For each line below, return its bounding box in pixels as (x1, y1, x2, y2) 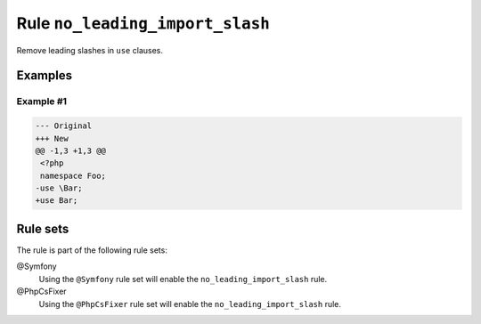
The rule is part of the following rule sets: (16, 245, 168, 255)
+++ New (35, 134, 69, 143)
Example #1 (16, 95, 67, 108)
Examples (16, 68, 73, 84)
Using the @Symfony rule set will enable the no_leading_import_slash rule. (38, 273, 328, 284)
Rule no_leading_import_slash (16, 13, 271, 33)
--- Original (35, 121, 93, 131)
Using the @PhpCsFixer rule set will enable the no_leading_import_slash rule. (38, 298, 342, 309)
